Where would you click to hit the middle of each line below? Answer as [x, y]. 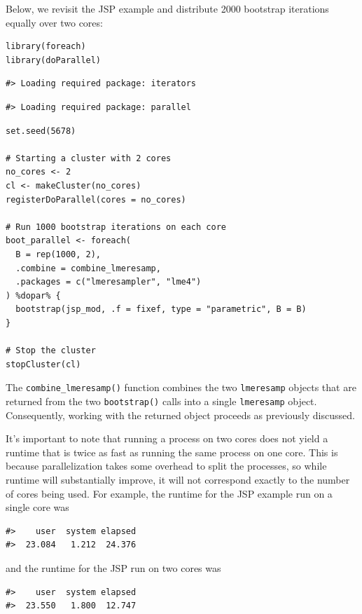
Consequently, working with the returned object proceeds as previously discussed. [180, 415]
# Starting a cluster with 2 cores [89, 158]
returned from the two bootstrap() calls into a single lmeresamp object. [161, 401]
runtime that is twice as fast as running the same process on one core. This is [172, 452]
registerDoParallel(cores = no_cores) [96, 199]
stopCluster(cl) [43, 364]
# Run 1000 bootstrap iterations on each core [116, 227]
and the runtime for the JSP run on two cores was [113, 567]
